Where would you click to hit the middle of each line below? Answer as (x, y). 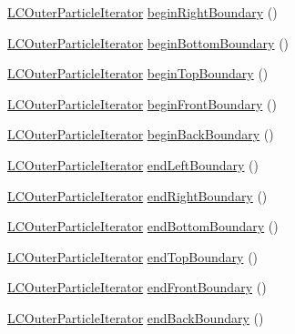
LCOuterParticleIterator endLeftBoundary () (133, 164)
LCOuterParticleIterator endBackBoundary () (136, 317)
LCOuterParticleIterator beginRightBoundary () (142, 12)
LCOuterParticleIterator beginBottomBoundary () (148, 42)
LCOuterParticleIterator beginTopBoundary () (138, 73)
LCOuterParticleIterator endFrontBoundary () (137, 287)
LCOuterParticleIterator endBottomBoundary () (143, 226)
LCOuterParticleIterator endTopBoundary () (133, 256)
